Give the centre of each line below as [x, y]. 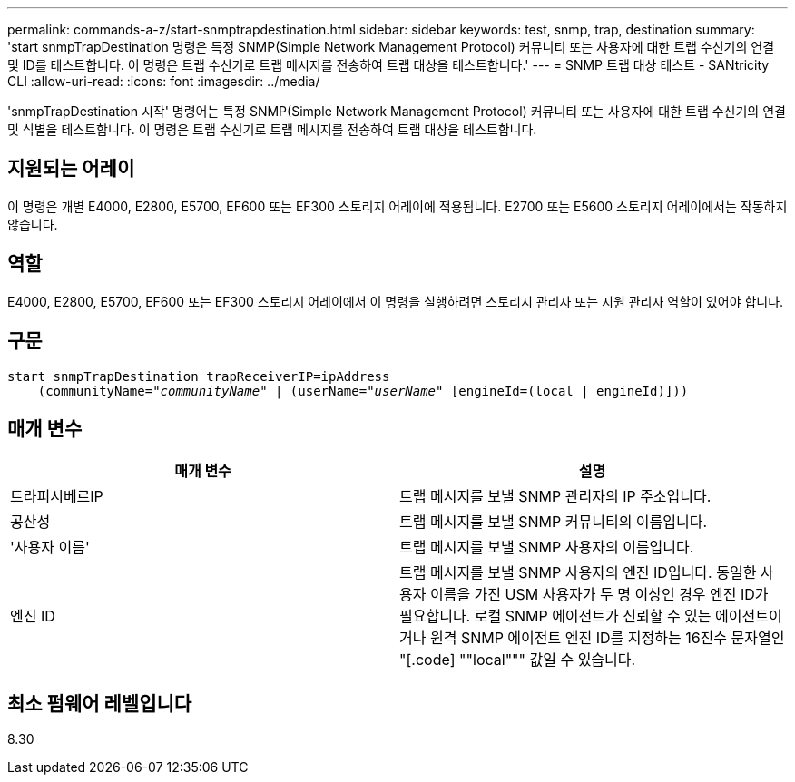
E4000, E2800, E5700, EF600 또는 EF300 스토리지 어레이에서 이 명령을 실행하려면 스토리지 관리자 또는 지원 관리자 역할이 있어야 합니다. [396, 301]
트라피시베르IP [57, 497]
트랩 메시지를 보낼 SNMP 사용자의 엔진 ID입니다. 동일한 [578, 573]
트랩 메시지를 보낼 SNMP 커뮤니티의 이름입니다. [554, 522]
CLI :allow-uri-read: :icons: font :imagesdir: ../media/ [164, 81]
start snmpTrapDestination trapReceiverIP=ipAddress [199, 376]
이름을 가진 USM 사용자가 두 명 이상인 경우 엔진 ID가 [599, 595]
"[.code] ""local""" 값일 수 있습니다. [518, 660]
